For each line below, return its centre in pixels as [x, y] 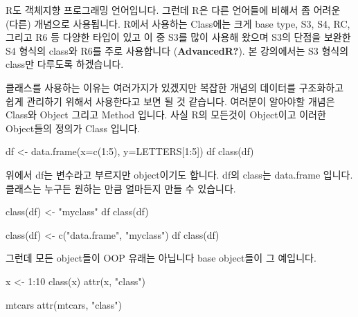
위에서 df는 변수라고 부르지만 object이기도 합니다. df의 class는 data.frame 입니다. [179, 174]
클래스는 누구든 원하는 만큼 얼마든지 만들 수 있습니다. [121, 188]
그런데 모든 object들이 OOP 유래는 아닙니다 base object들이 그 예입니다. [161, 258]
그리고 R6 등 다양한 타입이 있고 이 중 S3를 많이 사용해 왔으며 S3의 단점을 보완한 [178, 37]
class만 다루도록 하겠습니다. [65, 64]
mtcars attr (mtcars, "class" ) [64, 304]
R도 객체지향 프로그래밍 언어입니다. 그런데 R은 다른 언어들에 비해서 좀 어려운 [173, 10]
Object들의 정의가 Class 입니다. [73, 128]
